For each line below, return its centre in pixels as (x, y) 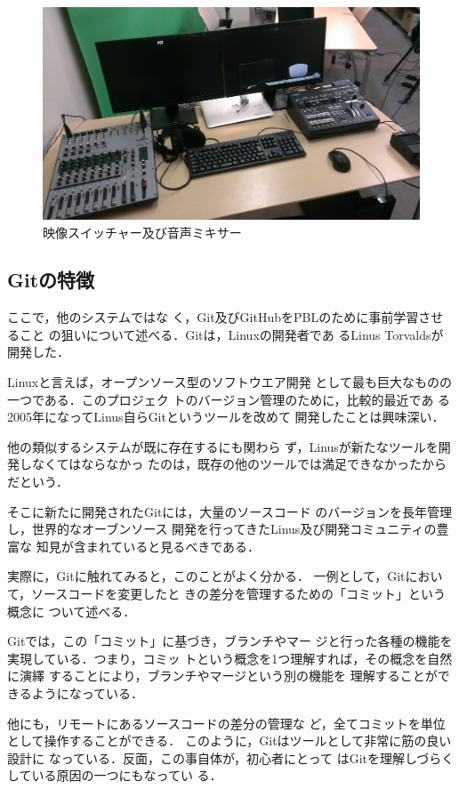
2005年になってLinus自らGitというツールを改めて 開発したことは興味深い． (226, 417)
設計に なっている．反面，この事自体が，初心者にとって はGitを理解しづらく (231, 757)
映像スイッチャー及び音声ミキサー (142, 232)
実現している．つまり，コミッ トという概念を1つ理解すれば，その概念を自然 (230, 658)
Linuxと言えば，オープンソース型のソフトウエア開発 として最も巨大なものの (229, 382)
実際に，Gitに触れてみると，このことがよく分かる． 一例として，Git (206, 576)
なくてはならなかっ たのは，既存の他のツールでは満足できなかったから (239, 464)
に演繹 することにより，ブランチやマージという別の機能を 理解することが (222, 676)
